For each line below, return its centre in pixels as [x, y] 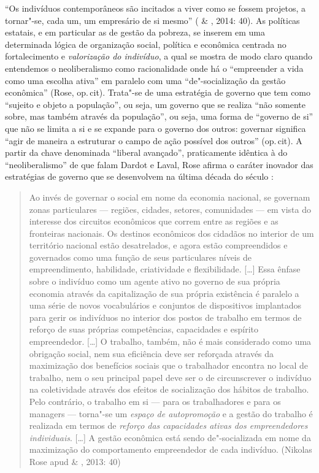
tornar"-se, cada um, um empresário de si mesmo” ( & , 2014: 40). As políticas [152, 20]
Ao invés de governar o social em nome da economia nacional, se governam [170, 197]
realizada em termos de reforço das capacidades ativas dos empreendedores [168, 425]
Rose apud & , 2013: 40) [75, 461]
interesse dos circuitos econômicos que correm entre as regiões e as [154, 221]
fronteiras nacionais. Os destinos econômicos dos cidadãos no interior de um [171, 233]
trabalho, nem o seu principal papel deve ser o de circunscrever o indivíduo [170, 377]
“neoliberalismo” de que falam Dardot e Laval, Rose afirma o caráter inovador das [159, 164]
